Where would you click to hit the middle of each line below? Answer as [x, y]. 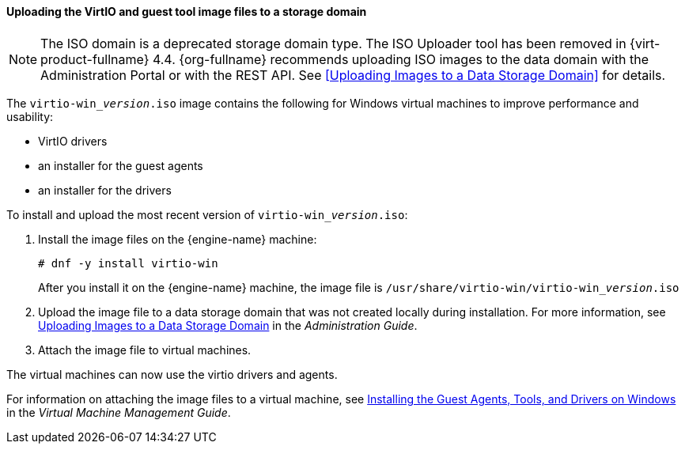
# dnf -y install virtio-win [128, 263]
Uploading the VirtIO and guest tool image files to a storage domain [187, 11]
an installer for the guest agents [121, 165]
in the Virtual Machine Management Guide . [119, 412]
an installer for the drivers [105, 190]
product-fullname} [95, 59]
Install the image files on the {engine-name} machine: [178, 239]
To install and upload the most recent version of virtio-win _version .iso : [207, 214]
